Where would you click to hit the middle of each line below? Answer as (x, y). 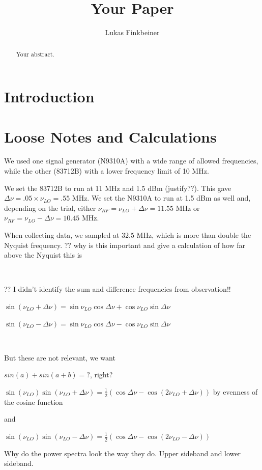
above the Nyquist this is (43, 255)
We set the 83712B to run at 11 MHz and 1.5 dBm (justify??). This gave (118, 188)
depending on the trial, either (50, 208)
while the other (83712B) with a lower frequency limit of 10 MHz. (107, 171)
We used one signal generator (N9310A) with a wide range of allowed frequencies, (131, 161)
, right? (101, 375)
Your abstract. (35, 54)
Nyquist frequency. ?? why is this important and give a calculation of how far (125, 245)
